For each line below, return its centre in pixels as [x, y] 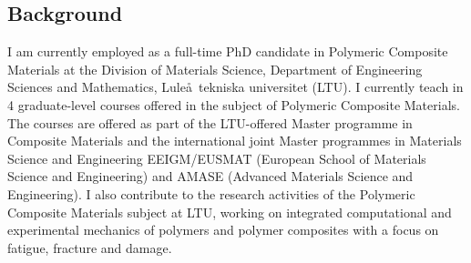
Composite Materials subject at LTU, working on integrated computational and [230, 212]
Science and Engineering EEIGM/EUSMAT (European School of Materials [217, 158]
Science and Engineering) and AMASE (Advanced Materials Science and [210, 176]
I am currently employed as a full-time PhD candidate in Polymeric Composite [228, 51]
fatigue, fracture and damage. [90, 247]
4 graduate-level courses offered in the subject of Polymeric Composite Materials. [234, 104]
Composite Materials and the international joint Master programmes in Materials [235, 141]
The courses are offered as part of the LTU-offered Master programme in [210, 122]
